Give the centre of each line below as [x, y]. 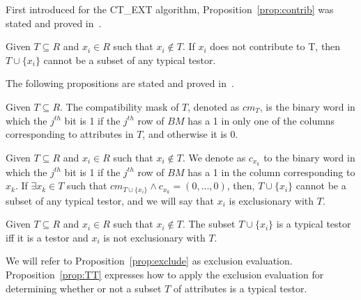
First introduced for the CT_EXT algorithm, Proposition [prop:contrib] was [170, 9]
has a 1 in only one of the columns [261, 120]
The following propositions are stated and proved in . [120, 83]
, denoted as [214, 106]
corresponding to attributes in [70, 134]
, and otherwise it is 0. [190, 134]
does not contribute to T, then [275, 46]
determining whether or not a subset [84, 288]
